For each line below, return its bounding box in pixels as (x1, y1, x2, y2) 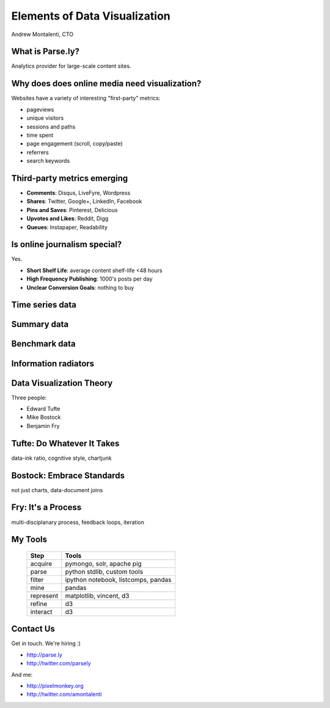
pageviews (26, 106, 54, 113)
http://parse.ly (26, 651, 62, 658)
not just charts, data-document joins (11, 486, 103, 493)
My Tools (11, 534, 47, 545)
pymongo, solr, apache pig (65, 559, 142, 568)
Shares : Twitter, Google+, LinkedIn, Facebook (26, 197, 142, 205)
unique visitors (26, 114, 64, 122)
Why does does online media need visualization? (11, 78, 202, 89)
